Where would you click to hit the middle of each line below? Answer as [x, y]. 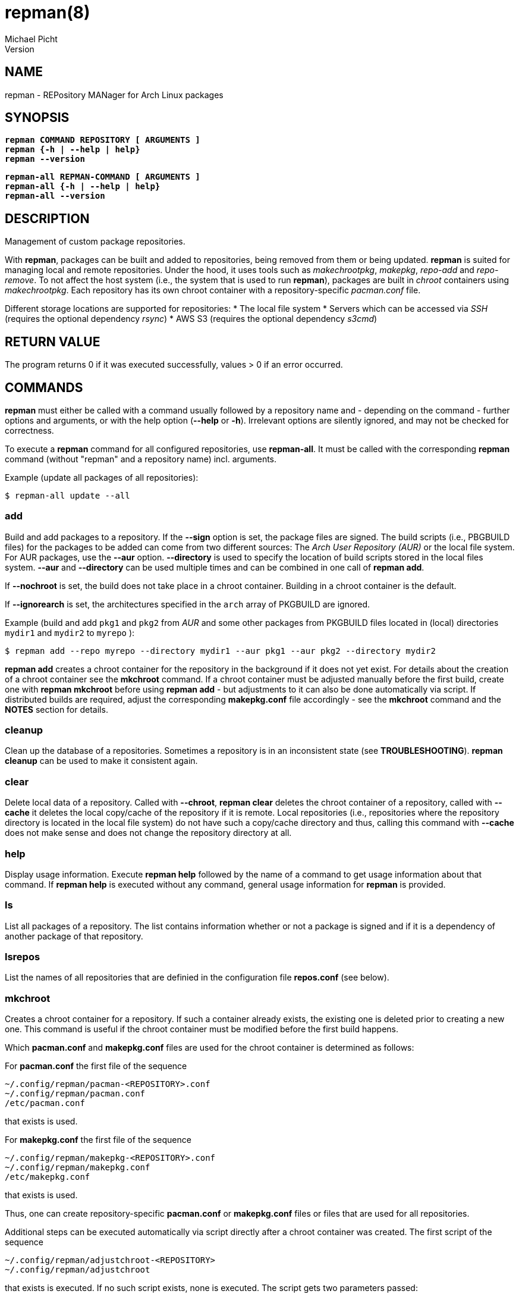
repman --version [45, 159]
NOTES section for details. [56, 709]
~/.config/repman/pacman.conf [75, 1094]
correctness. [29, 430]
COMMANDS [44, 387]
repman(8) [48, 12]
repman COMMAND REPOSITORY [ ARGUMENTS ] [103, 140]
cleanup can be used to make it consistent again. [101, 761]
